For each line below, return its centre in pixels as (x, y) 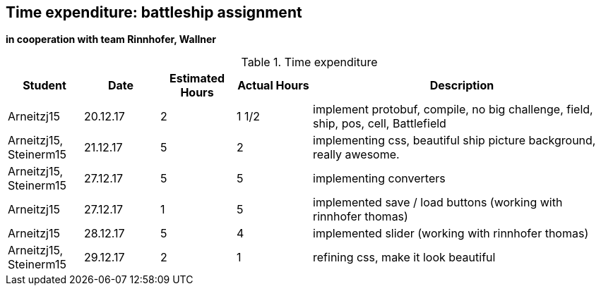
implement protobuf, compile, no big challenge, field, (453, 110)
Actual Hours (273, 86)
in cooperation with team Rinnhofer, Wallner (111, 39)
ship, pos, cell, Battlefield (380, 124)
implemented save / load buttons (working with (438, 203)
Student (44, 86)
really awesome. (356, 155)
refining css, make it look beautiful (404, 258)
